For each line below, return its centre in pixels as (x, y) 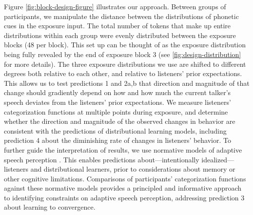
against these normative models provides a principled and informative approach (123, 188)
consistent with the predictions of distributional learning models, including (115, 130)
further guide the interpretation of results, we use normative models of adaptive (123, 149)
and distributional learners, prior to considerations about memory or (133, 169)
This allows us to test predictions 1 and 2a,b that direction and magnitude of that (127, 83)
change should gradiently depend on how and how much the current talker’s (117, 92)
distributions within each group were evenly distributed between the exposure (120, 35)
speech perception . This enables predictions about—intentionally (102, 159)
